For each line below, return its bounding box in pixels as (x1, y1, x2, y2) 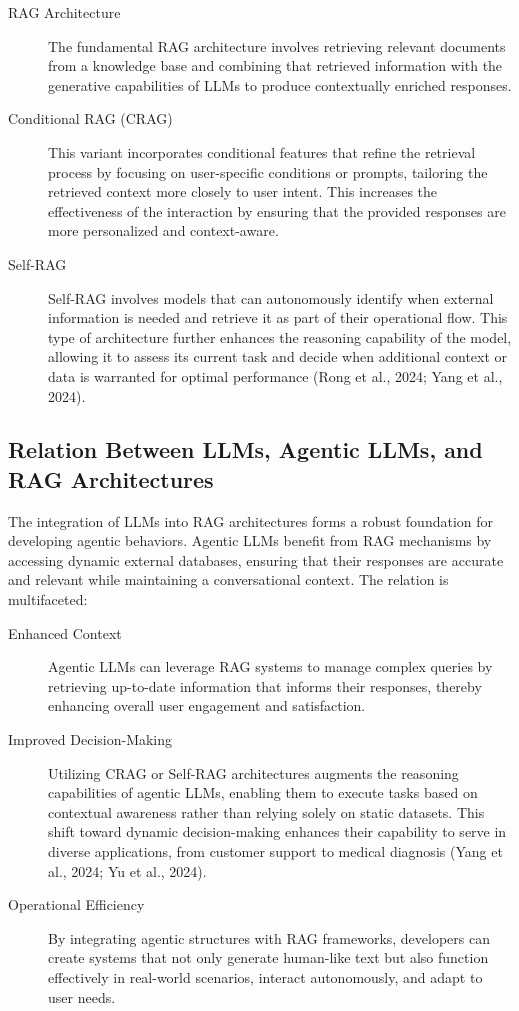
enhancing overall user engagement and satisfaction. (48, 695, 366, 716)
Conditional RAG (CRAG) (8, 108, 173, 129)
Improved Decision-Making (8, 729, 173, 750)
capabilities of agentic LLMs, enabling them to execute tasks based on (48, 782, 478, 803)
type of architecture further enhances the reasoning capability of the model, (48, 326, 512, 347)
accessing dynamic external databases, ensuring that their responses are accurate (8, 549, 504, 570)
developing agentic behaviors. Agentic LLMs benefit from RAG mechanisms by (8, 530, 492, 551)
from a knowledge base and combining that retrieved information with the (48, 55, 503, 76)
